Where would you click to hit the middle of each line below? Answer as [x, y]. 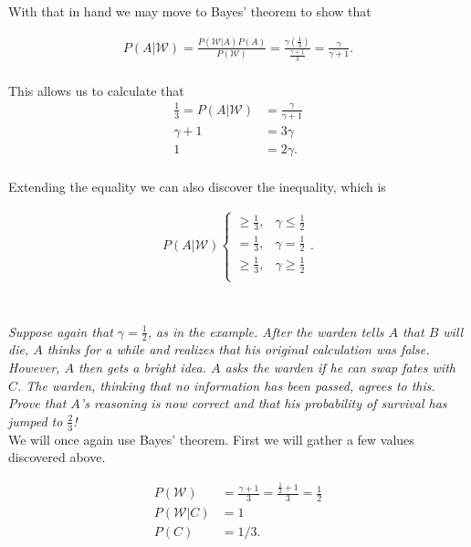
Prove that [37, 403]
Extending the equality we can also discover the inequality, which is [197, 186]
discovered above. [57, 457]
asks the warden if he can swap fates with [340, 367]
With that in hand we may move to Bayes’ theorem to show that [190, 11]
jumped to [36, 421]
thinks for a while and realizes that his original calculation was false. [238, 349]
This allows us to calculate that [96, 90]
